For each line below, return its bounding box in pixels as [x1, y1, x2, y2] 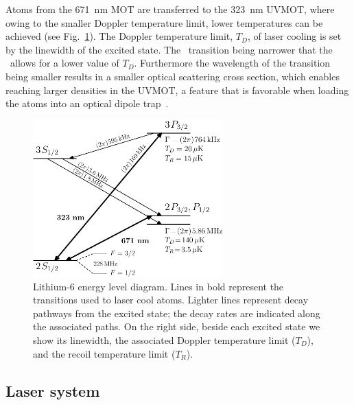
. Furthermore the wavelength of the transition [134, 56, 331, 70]
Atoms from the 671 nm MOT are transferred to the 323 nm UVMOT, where [5, 2, 335, 16]
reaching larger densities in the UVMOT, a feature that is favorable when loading [5, 82, 349, 97]
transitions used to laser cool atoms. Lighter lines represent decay [33, 292, 309, 307]
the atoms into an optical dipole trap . [5, 96, 169, 111]
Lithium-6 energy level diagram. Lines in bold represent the [33, 279, 284, 293]
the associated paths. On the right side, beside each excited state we [33, 319, 320, 334]
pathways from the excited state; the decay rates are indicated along [33, 305, 320, 320]
